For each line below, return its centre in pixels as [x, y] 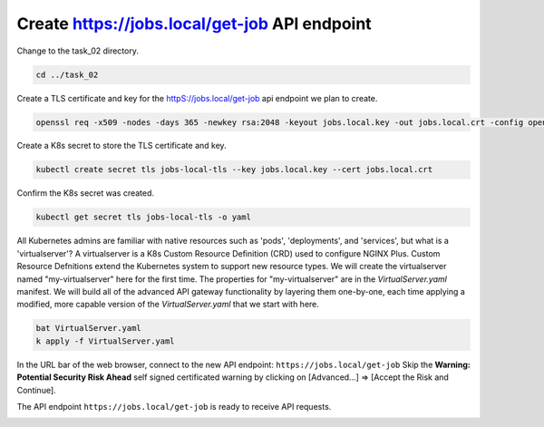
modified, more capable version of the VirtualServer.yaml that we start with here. [168, 305]
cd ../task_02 [67, 74]
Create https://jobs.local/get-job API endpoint [194, 24]
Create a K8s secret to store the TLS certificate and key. [121, 146]
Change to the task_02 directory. [78, 51]
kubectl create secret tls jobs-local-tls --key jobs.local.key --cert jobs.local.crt [234, 170]
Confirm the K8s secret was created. [85, 193]
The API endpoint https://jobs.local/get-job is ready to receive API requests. [174, 406]
